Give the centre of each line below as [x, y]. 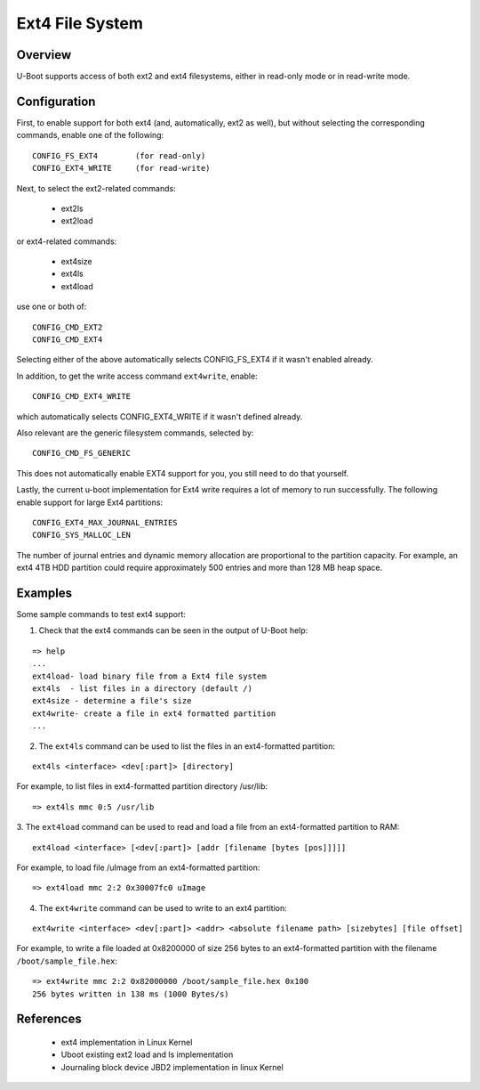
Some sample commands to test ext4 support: [101, 614]
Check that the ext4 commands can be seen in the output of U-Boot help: [173, 630]
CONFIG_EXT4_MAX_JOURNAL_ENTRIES [105, 522]
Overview [44, 55]
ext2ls [72, 208]
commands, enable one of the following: [90, 135]
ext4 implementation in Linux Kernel [127, 1043]
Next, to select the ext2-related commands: [96, 188]
